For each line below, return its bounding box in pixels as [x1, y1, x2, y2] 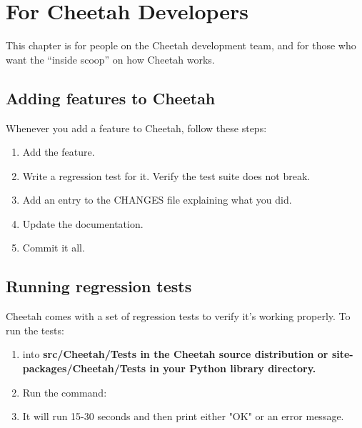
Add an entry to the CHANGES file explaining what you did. [22, 192, 292, 207]
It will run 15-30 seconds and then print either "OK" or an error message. [22, 409, 344, 424]
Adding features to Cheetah [6, 86, 216, 109]
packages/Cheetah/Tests [22, 361, 146, 376]
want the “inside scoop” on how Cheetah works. [6, 51, 215, 66]
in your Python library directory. [149, 361, 316, 376]
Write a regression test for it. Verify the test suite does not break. [22, 168, 311, 183]
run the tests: [6, 322, 64, 337]
